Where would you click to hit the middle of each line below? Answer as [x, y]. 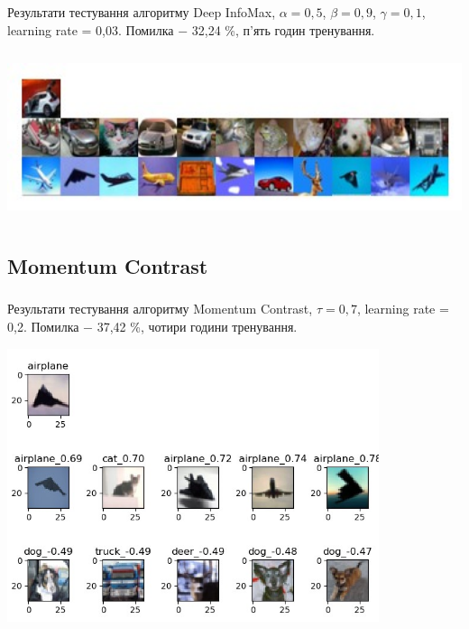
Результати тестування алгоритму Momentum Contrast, [160, 309]
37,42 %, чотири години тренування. [197, 326]
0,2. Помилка [43, 326]
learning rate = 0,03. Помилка [91, 29]
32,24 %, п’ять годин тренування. [283, 29]
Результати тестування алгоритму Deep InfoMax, [142, 11]
